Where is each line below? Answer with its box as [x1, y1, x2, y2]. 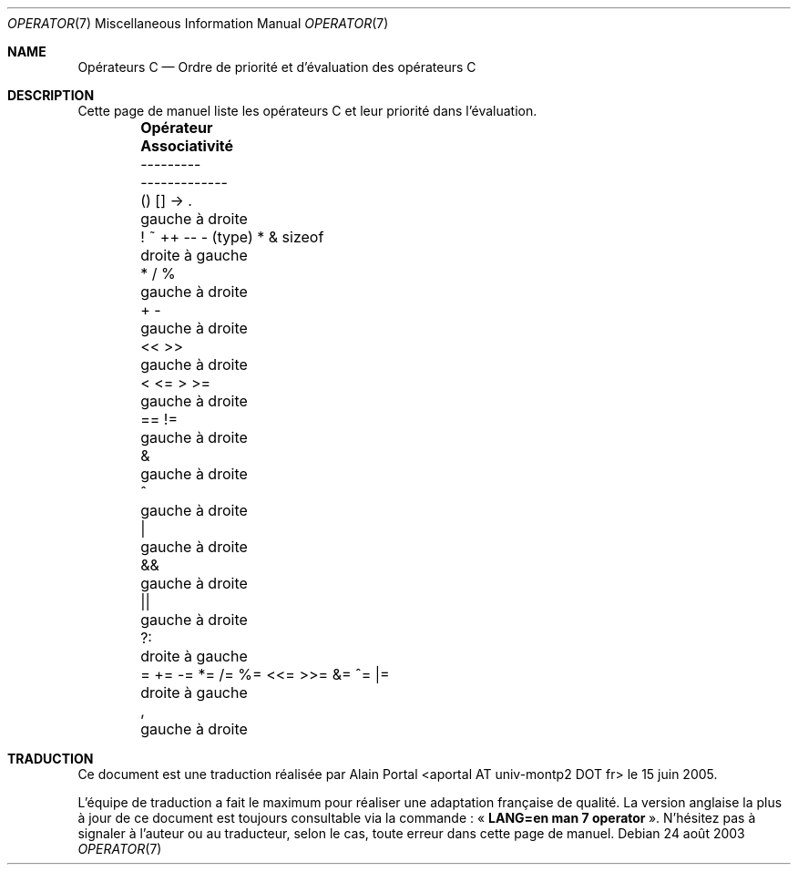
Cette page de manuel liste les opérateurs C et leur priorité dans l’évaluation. [77, 103, 537, 118]
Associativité [140, 137, 234, 155]
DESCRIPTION [7, 87, 95, 103]
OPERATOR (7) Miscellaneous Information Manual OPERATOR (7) [7, 15, 389, 31]
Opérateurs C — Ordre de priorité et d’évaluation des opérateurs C [77, 59, 476, 75]
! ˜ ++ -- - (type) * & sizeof [140, 228, 324, 246]
